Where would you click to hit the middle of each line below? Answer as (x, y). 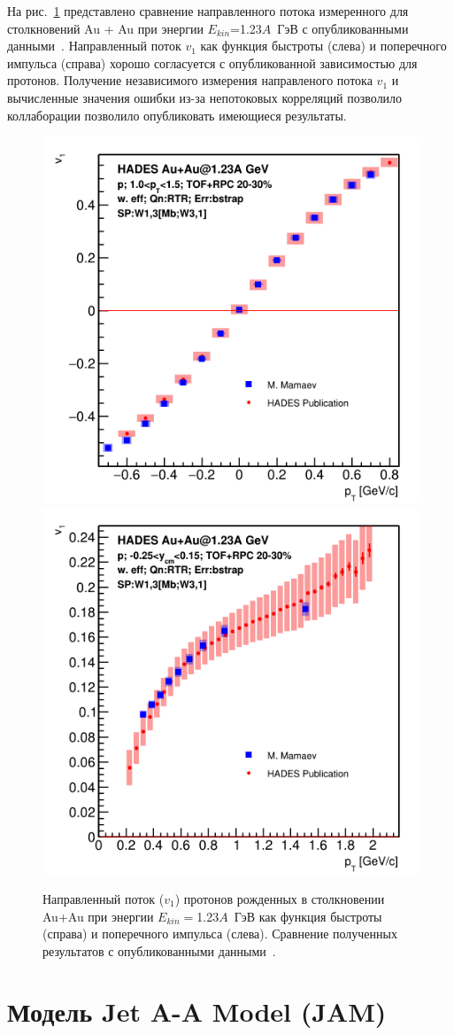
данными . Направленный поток (94, 46)
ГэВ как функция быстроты (308, 916)
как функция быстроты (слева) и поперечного (323, 46)
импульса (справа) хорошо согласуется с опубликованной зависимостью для (212, 62)
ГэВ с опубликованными (343, 28)
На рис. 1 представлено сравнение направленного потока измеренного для (208, 11)
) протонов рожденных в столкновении (280, 898)
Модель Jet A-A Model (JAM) (197, 1012)
